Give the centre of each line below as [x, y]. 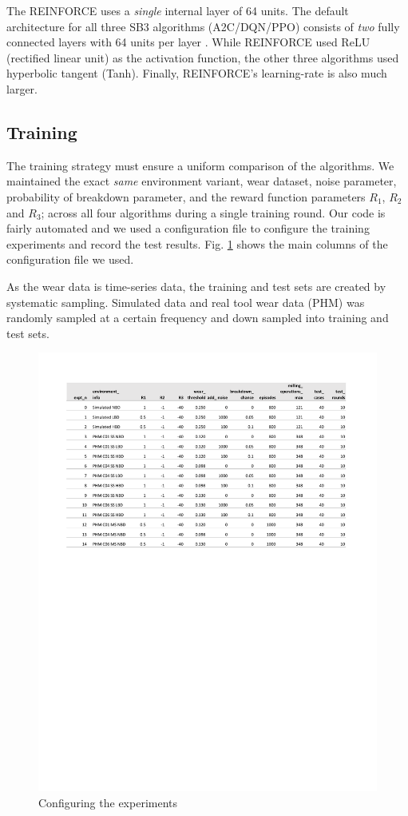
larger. [22, 88]
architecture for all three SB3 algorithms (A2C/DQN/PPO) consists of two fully [203, 26]
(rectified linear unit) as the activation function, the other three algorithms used [203, 57]
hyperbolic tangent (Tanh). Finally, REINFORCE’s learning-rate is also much [197, 73]
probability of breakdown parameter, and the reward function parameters [186, 196]
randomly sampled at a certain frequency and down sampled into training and [198, 318]
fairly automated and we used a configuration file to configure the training [188, 228]
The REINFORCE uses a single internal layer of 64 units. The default [178, 10]
